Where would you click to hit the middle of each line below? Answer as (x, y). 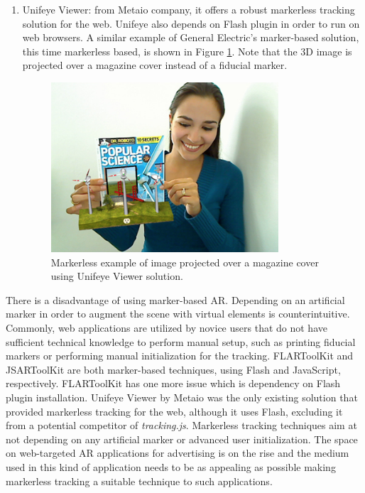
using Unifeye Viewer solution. (117, 276)
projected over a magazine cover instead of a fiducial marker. (155, 65)
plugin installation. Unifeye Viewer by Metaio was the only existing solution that (182, 397)
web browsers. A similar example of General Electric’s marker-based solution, (191, 37)
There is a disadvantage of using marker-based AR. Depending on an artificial (175, 299)
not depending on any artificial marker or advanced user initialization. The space (182, 439)
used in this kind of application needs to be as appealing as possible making (171, 467)
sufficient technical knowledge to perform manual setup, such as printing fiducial (181, 341)
